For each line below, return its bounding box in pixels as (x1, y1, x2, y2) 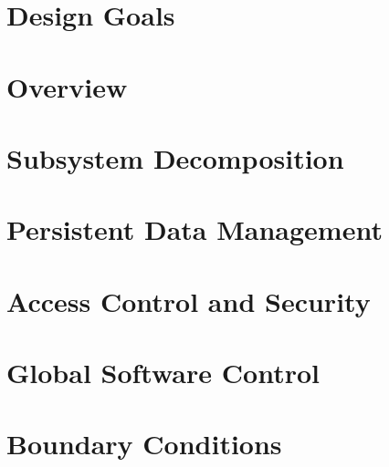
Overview (6, 67, 128, 105)
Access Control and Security (6, 282, 371, 319)
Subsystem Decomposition (6, 139, 344, 176)
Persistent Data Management (6, 211, 383, 248)
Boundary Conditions (6, 425, 282, 462)
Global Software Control (6, 354, 320, 391)
